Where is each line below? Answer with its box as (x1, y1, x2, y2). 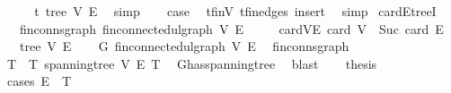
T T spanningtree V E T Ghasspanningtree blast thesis (6, 54, 377, 72)
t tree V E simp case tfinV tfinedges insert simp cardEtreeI (34, 2, 437, 20)
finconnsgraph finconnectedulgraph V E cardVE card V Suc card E (19, 19, 444, 38)
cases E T (6, 72, 72, 90)
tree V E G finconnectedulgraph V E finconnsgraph (19, 37, 349, 55)
